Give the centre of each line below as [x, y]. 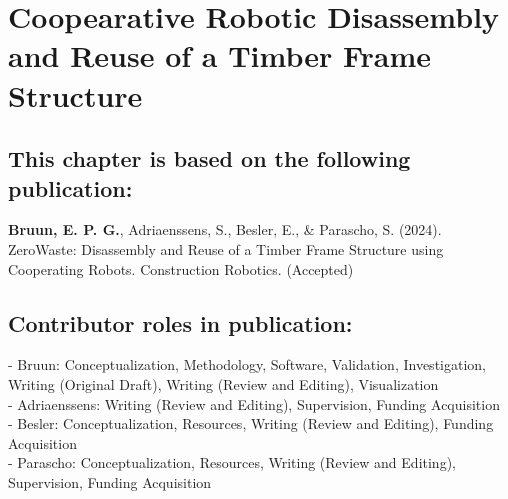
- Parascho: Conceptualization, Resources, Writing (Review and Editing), [232, 462]
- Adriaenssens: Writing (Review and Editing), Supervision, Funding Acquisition [254, 403]
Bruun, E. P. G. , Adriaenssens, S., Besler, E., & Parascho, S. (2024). [225, 229]
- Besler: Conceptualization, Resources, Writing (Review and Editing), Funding [251, 423]
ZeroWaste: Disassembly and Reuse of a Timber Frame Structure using [226, 248]
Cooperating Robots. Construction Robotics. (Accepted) [181, 268]
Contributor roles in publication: [180, 322]
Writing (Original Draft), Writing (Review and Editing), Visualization [223, 383]
